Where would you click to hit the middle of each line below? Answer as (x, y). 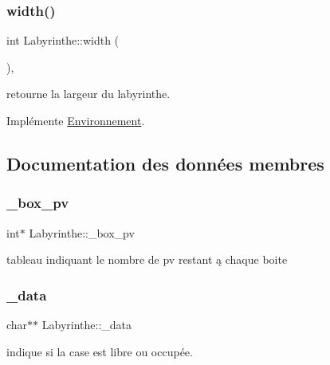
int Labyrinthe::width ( (63, 40)
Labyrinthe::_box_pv (82, 232)
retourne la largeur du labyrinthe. (88, 94)
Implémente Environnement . (76, 120)
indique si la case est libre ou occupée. (100, 351)
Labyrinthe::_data (87, 324)
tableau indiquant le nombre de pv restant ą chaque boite (147, 259)
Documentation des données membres (165, 163)
